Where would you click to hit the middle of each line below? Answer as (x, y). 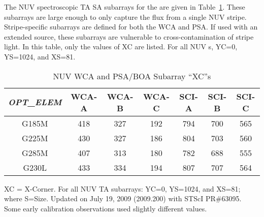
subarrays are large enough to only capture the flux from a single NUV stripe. (125, 17)
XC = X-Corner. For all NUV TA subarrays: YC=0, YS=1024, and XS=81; (122, 188)
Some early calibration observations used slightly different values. (106, 208)
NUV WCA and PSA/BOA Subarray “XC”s (132, 76)
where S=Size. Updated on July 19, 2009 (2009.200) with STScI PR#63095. (123, 198)
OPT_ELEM (35, 102)
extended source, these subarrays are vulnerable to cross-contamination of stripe (129, 36)
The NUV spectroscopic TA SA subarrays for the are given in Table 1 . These (125, 7)
